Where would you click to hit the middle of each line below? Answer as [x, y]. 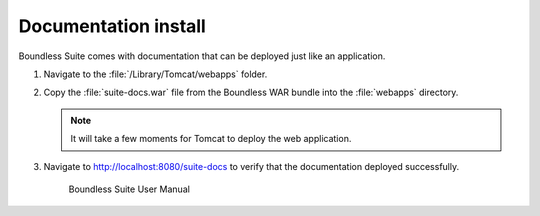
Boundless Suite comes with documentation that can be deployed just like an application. [202, 56]
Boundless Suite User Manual [129, 189]
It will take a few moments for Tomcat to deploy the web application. [211, 139]
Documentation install [112, 26]
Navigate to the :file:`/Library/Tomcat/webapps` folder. [155, 74]
